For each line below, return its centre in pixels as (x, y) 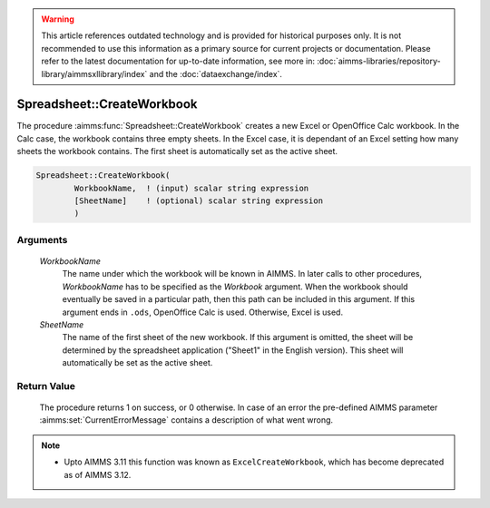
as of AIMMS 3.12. (98, 474)
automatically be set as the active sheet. (137, 363)
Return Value (46, 386)
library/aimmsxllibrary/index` (94, 73)
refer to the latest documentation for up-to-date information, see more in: (178, 61)
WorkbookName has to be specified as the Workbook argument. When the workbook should (235, 287)
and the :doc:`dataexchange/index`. (216, 73)
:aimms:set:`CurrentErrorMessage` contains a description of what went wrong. (186, 420)
